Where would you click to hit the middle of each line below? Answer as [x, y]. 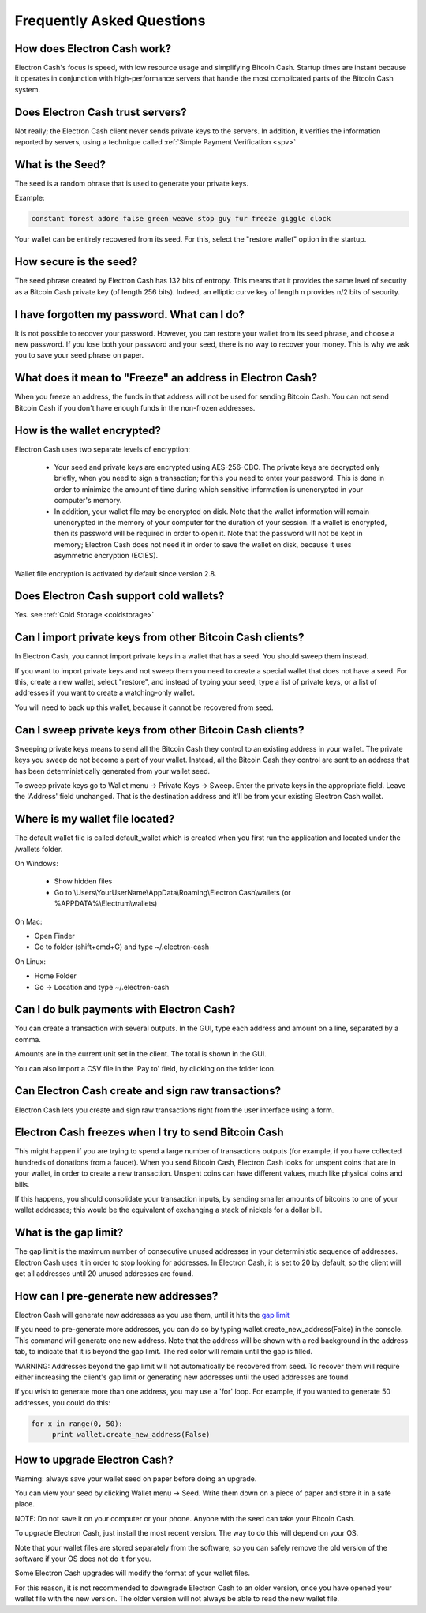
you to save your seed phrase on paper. [79, 355]
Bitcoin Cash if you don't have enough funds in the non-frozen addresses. [135, 407]
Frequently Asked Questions [110, 21]
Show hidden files [83, 881]
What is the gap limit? [69, 1233]
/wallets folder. [39, 849]
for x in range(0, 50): [77, 1424]
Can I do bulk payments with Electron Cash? [125, 1009]
